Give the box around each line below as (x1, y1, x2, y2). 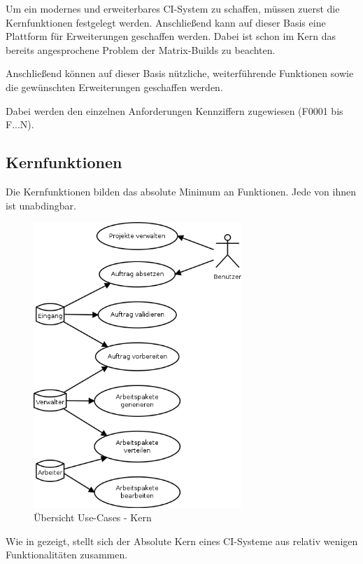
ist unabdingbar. (6, 198, 76, 212)
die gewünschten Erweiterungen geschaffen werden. (6, 79, 223, 94)
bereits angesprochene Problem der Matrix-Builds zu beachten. (6, 42, 276, 57)
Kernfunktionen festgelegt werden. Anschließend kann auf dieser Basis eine (6, 15, 326, 29)
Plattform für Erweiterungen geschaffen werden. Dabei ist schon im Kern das (6, 29, 336, 43)
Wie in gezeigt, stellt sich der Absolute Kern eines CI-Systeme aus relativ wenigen (6, 533, 358, 548)
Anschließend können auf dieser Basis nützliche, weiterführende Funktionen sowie (6, 66, 354, 81)
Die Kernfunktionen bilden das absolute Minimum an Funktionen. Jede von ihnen (6, 184, 356, 198)
